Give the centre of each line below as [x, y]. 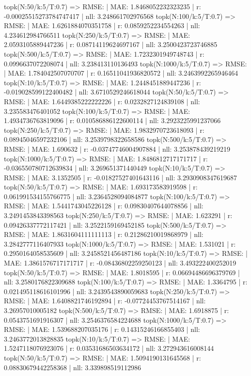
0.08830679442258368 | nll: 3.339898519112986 [73, 367]
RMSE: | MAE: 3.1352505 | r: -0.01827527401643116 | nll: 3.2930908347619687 [120, 177]
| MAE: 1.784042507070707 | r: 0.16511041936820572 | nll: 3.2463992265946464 [121, 73]
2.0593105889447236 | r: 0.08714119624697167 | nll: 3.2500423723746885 [111, 44]
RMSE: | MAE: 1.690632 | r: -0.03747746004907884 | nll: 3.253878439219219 [117, 149]
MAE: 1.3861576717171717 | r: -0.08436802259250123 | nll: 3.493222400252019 [120, 263]
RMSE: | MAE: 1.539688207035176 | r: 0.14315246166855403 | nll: [102, 329]
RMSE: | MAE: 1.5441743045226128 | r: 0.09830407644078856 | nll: [104, 206]
